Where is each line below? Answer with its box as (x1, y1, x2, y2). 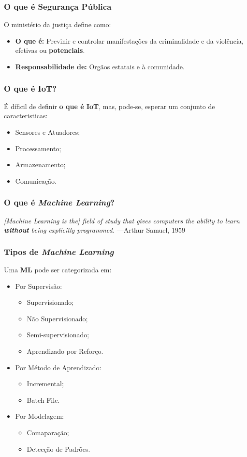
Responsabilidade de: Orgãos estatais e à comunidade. (15, 62, 185, 71)
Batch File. (27, 394, 60, 405)
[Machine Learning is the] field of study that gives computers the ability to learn (4, 215, 240, 225)
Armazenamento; (15, 159, 66, 170)
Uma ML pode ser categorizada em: (4, 265, 112, 274)
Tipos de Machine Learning (4, 245, 114, 257)
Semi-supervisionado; (27, 330, 89, 340)
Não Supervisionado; (27, 313, 88, 323)
